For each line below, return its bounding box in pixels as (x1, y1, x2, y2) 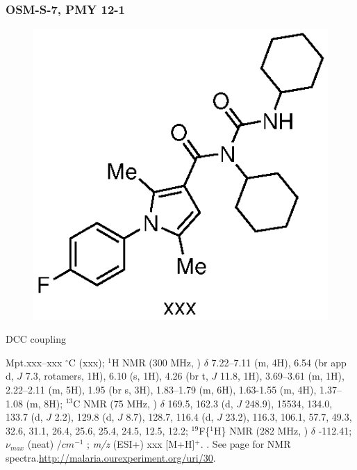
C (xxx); (68, 355, 105, 369)
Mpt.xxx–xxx (6, 355, 63, 369)
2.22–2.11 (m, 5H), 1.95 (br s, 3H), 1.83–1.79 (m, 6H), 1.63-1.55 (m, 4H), (6, 382, 317, 396)
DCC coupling (6, 332, 66, 346)
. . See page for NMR (200, 437, 291, 451)
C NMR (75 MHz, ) (73, 396, 158, 410)
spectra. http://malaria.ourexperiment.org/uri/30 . (6, 450, 216, 464)
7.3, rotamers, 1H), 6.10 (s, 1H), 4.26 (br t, (25, 368, 208, 383)
